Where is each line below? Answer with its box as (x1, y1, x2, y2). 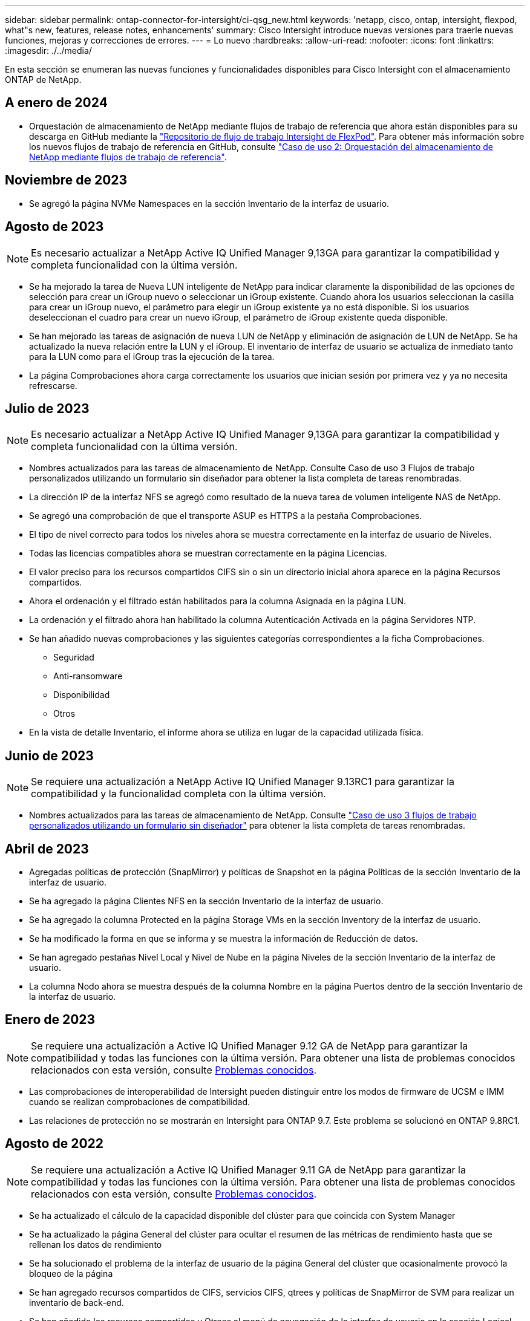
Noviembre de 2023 (5, 172, 128, 188)
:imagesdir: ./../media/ (5, 45, 92, 56)
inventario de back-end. (29, 1297, 124, 1308)
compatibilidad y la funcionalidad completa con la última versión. (31, 788, 326, 800)
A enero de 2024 (5, 95, 108, 111)
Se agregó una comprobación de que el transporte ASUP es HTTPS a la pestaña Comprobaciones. (29, 510, 422, 521)
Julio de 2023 (5, 400, 90, 416)
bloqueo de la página (29, 1268, 113, 1279)
